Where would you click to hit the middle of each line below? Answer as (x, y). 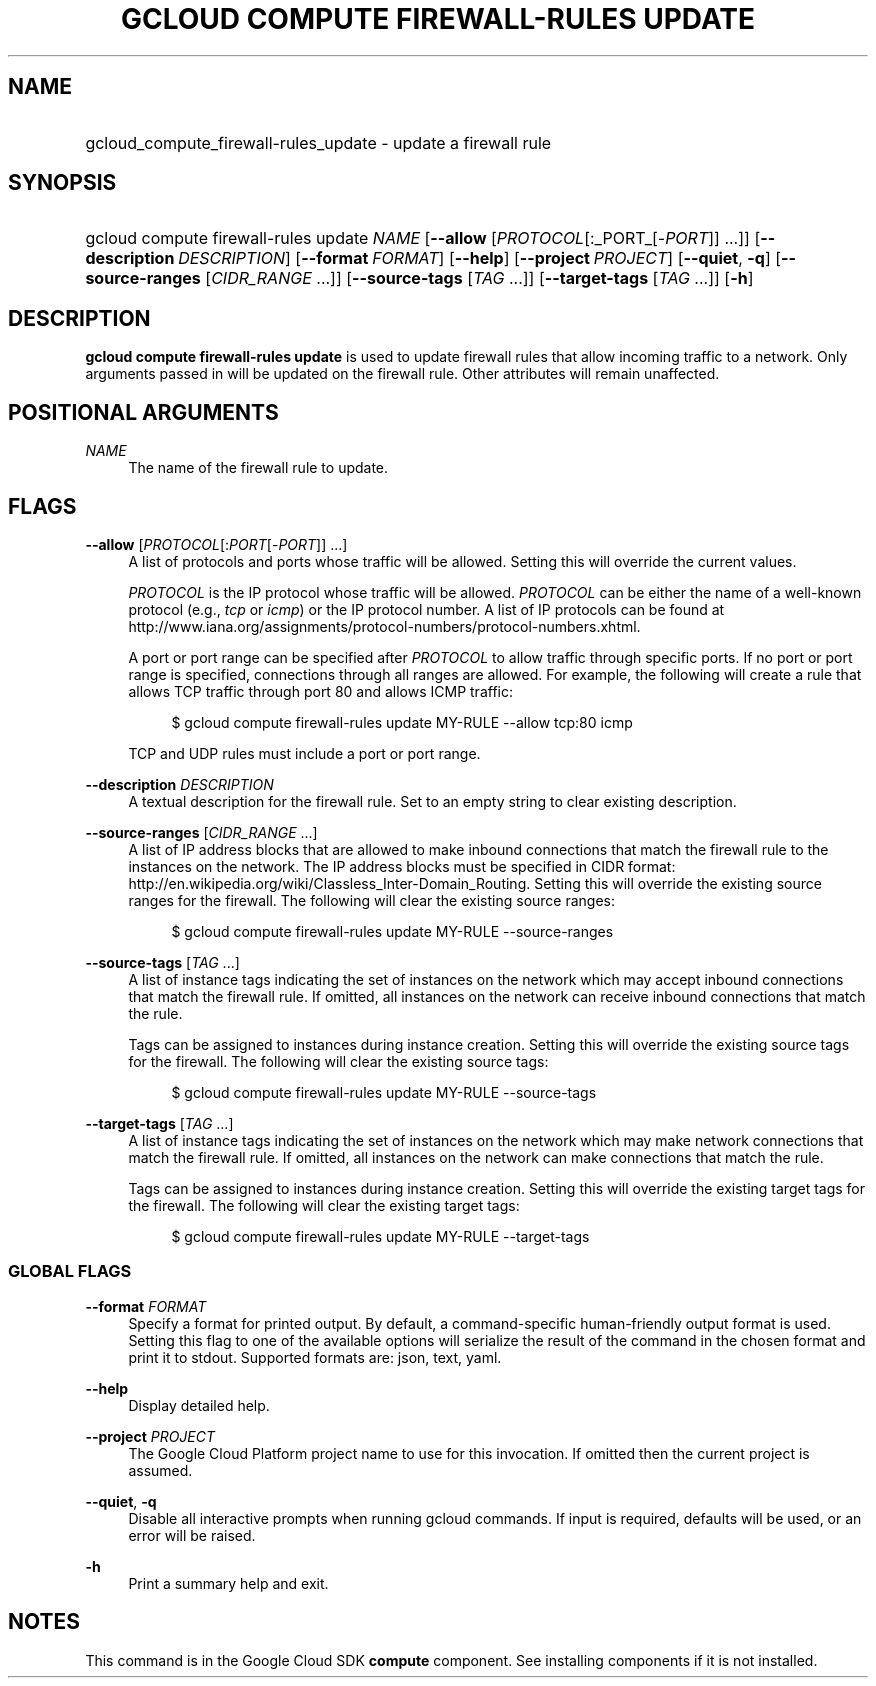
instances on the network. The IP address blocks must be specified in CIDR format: (402, 866)
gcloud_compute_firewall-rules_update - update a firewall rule (318, 142)
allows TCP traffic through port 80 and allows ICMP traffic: (320, 691)
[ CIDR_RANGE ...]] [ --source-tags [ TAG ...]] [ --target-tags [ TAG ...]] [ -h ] (479, 278)
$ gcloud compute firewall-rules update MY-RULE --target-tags (380, 1236)
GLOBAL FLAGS (70, 1271)
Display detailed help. (199, 1405)
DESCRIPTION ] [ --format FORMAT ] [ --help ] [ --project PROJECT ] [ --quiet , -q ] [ (480, 258)
